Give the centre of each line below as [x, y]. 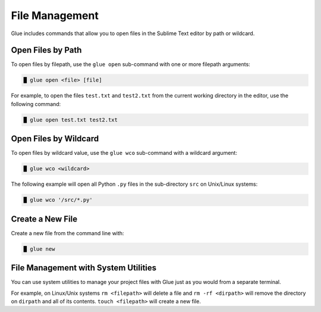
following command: [36, 104]
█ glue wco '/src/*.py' [58, 200]
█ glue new [39, 249]
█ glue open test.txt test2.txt [71, 120]
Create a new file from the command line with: [67, 233]
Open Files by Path [46, 50]
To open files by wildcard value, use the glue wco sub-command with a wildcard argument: [124, 153]
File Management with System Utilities [84, 268]
